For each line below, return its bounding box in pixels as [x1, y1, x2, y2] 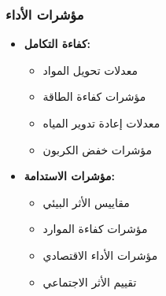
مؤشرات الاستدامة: [24, 168, 115, 184]
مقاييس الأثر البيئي [42, 194, 130, 210]
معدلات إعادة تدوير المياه [42, 115, 160, 131]
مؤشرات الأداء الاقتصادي [42, 246, 158, 263]
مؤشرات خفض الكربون [42, 141, 153, 157]
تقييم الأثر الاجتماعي [42, 273, 137, 290]
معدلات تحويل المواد [42, 61, 138, 78]
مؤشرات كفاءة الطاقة [42, 88, 146, 105]
